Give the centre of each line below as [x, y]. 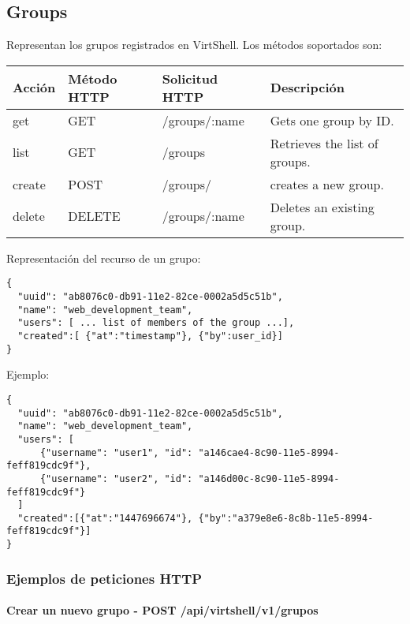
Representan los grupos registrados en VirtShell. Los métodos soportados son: [194, 45]
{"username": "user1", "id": [116, 452]
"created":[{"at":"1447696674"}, [105, 518]
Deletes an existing [322, 207]
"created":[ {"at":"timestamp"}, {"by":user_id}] [150, 336]
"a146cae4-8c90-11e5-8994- [269, 452]
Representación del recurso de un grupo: [104, 258]
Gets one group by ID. [332, 120]
